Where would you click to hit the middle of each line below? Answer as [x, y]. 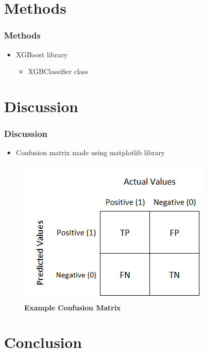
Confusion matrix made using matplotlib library [90, 152]
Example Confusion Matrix [73, 307]
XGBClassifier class [58, 71]
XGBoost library [42, 54]
